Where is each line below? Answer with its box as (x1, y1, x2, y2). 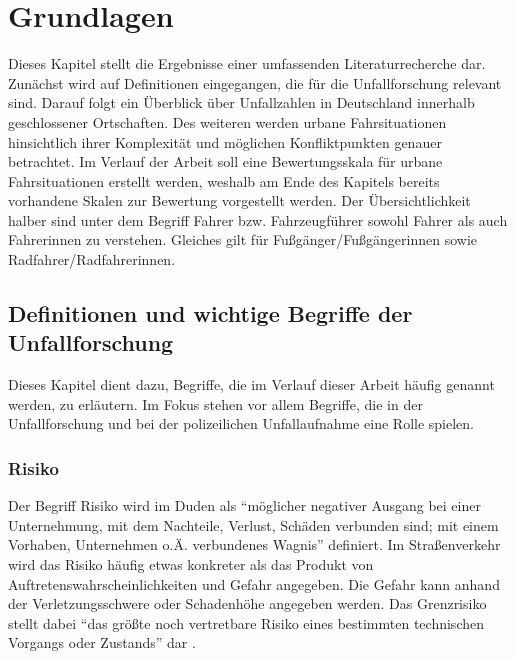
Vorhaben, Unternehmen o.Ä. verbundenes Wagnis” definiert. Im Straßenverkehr (8, 534, 501, 555)
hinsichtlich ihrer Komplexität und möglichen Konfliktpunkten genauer (8, 131, 442, 152)
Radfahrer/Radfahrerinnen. (8, 249, 176, 270)
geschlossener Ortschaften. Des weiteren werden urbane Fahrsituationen (8, 111, 447, 132)
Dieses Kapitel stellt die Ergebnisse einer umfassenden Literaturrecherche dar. (8, 53, 486, 74)
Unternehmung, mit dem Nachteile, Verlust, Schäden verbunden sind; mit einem (8, 514, 499, 535)
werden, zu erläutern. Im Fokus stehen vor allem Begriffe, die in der (8, 393, 423, 414)
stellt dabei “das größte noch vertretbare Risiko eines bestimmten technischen (8, 612, 484, 633)
